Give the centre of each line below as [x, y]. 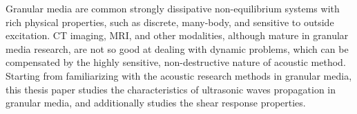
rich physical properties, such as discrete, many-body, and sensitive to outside [170, 22]
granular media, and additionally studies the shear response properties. [156, 103]
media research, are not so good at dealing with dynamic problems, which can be [177, 48]
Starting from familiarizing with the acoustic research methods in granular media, [179, 75]
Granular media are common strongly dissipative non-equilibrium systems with [173, 8]
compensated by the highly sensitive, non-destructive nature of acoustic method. [176, 62]
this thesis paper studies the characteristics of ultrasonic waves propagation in [171, 89]
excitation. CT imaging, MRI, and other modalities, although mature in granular [177, 35]
